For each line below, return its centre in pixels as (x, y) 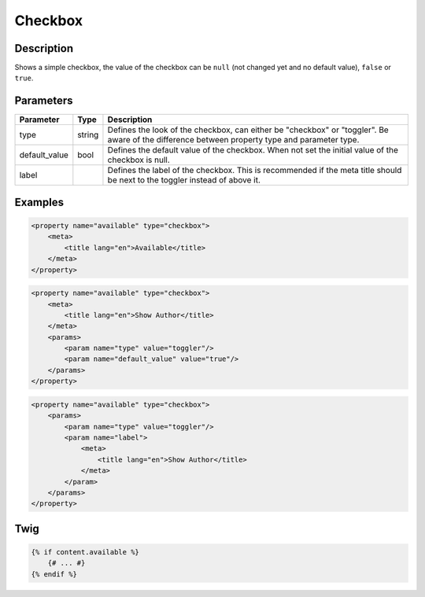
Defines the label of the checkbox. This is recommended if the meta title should (255, 171)
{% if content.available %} (85, 552)
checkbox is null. (139, 160)
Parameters (44, 101)
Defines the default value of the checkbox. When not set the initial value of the (253, 150)
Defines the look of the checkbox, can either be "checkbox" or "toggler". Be (248, 130)
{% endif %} (54, 574)
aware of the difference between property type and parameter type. (233, 140)
